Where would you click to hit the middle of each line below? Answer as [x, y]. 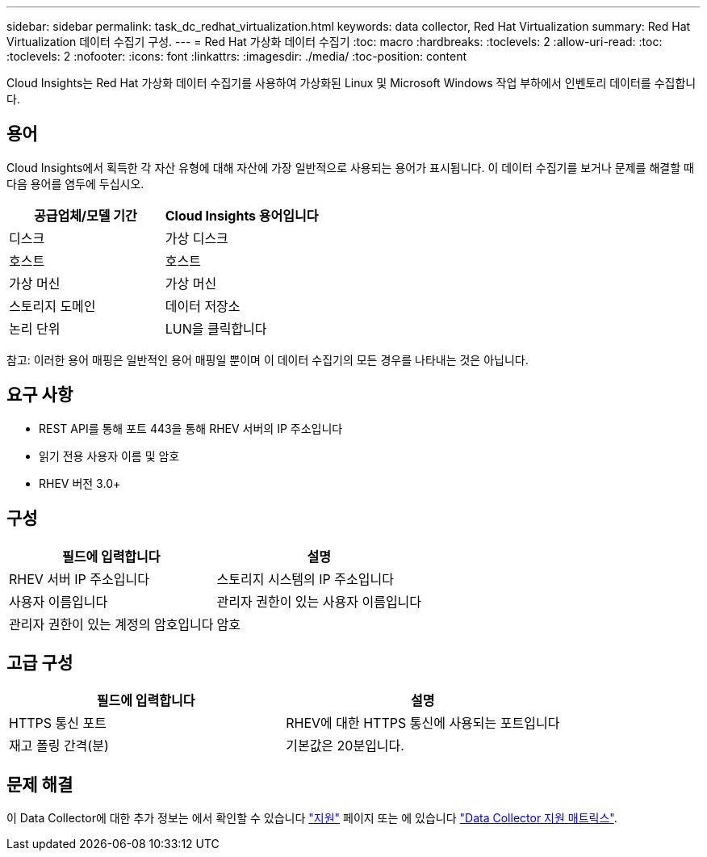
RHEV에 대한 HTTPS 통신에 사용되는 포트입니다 [423, 723]
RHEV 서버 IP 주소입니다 [79, 579]
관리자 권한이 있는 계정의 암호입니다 [111, 624]
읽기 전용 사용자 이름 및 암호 [109, 456]
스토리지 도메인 [52, 306]
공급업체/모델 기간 [85, 215]
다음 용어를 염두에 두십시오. [75, 183]
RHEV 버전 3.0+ [80, 483]
